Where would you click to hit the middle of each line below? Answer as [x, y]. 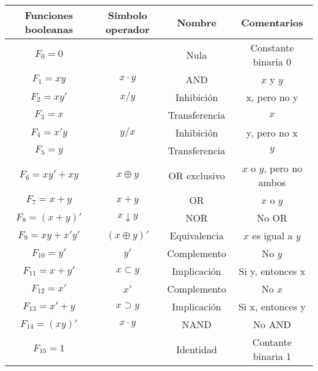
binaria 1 [272, 356]
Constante [272, 47]
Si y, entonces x [272, 271]
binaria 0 [272, 62]
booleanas [49, 29]
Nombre [197, 22]
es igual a [272, 235]
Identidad [197, 349]
